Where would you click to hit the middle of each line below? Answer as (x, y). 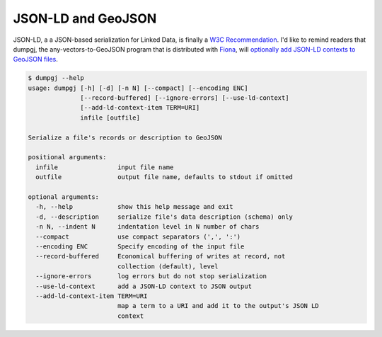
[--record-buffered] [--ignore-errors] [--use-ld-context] (185, 98)
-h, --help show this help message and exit (134, 207)
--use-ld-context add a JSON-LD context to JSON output (144, 286)
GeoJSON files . (35, 59)
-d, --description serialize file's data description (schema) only (164, 217)
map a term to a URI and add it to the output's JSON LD (218, 306)
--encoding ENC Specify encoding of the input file (140, 246)
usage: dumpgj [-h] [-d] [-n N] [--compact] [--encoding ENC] (138, 88)
